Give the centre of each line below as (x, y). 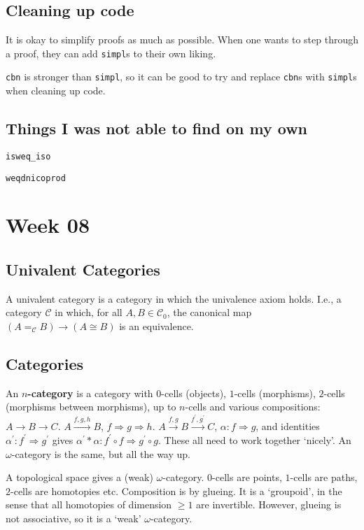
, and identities (288, 426)
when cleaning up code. (56, 91)
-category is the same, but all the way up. (101, 453)
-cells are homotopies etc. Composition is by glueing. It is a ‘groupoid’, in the (176, 490)
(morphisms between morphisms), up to (91, 407)
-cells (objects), (194, 393)
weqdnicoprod (36, 178)
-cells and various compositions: (253, 407)
